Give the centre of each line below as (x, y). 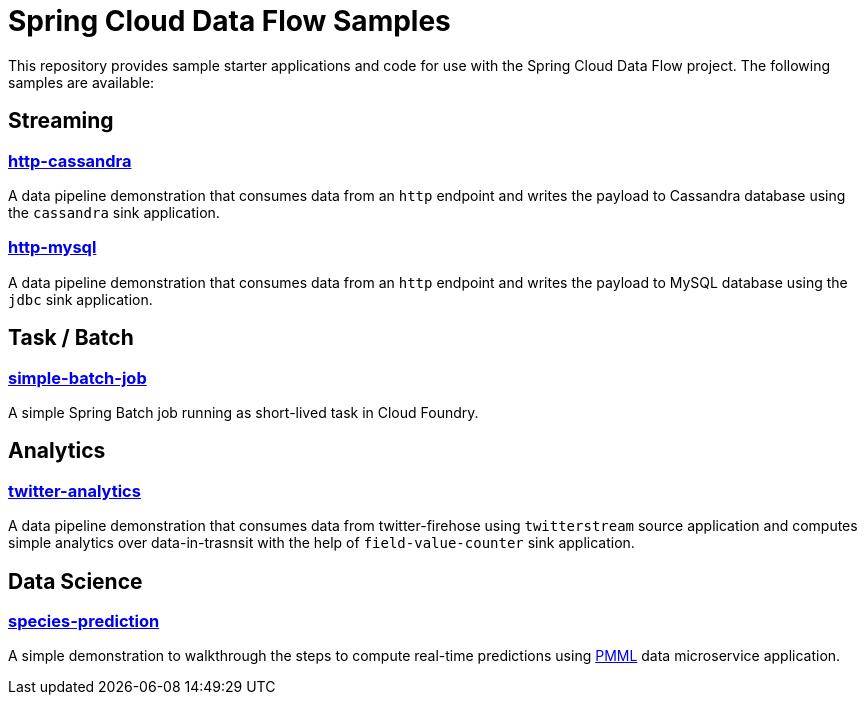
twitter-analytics (74, 490)
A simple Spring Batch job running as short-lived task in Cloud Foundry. (243, 412)
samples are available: (81, 82)
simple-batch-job (77, 377)
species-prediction (84, 621)
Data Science (75, 581)
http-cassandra (70, 160)
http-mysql (52, 247)
